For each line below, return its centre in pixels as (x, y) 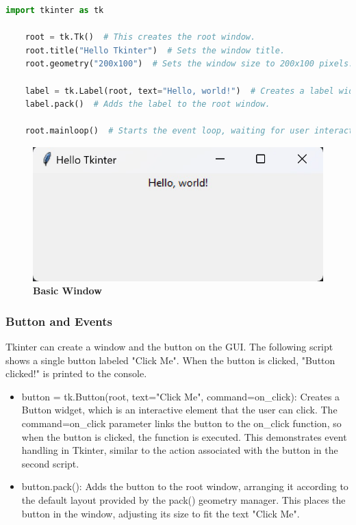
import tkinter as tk (55, 10)
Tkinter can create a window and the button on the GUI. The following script (169, 347)
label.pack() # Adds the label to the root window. (148, 104)
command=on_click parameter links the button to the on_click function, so (181, 423)
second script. (50, 463)
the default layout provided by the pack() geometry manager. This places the (183, 499)
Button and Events (59, 321)
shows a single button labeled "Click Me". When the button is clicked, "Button (170, 360)
